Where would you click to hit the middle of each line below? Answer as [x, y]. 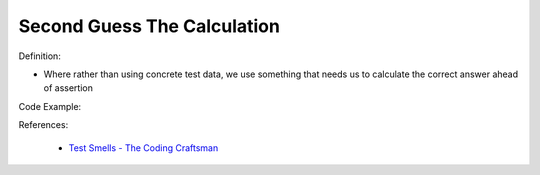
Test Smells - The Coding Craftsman [143, 147]
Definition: [40, 56]
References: [43, 125]
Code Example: [50, 106]
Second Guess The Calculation [149, 26]
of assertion [68, 88]
